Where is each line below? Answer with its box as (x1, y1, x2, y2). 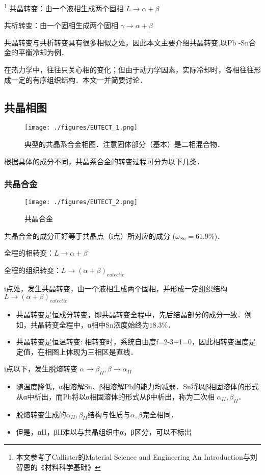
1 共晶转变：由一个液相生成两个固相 (4, 2, 124, 13)
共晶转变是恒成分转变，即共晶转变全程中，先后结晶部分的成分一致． (16, 309, 245, 320)
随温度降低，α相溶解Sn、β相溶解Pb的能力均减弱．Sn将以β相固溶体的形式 (16, 381, 259, 392)
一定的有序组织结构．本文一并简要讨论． (11, 74, 147, 85)
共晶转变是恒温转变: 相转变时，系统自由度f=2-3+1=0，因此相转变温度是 (16, 336, 256, 347)
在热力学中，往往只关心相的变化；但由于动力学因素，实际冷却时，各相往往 (4, 64, 254, 75)
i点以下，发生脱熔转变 (4, 363, 77, 374)
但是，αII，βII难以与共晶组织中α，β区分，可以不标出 (16, 427, 192, 437)
